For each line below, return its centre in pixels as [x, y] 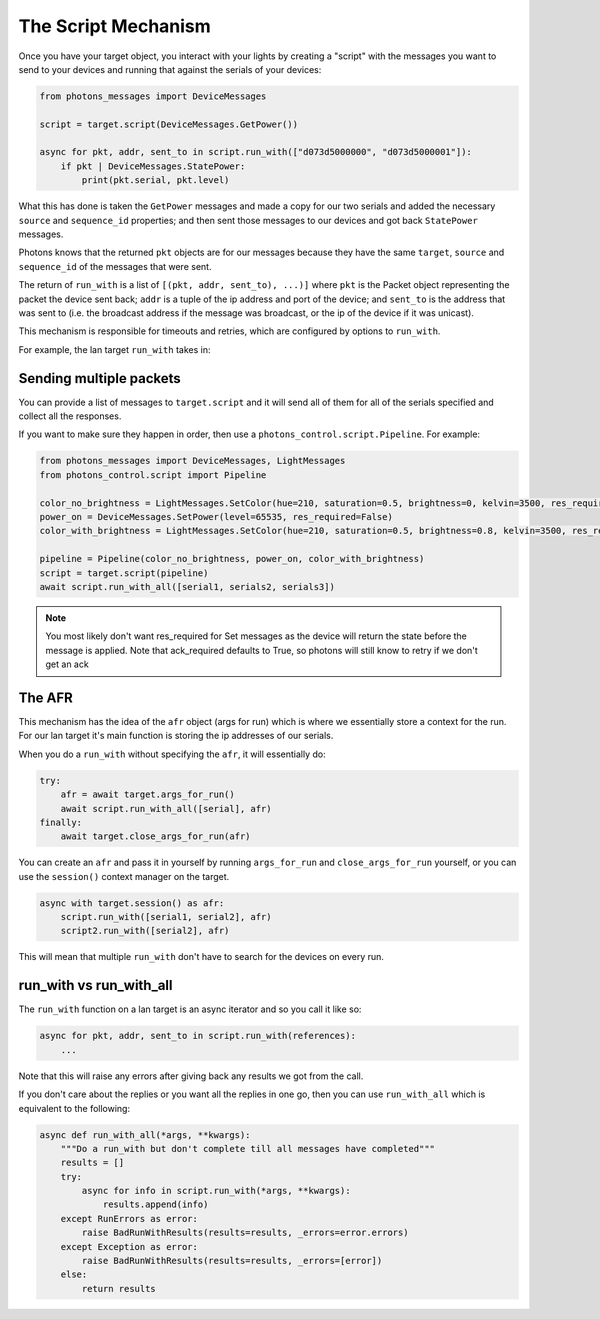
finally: [61, 822]
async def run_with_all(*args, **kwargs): [145, 1134]
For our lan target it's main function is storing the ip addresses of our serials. [176, 736]
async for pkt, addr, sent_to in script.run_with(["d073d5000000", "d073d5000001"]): [255, 152]
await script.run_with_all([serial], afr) [166, 808]
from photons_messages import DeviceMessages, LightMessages [192, 461]
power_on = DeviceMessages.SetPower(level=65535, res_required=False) [216, 516]
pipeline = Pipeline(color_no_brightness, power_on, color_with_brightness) [232, 559]
